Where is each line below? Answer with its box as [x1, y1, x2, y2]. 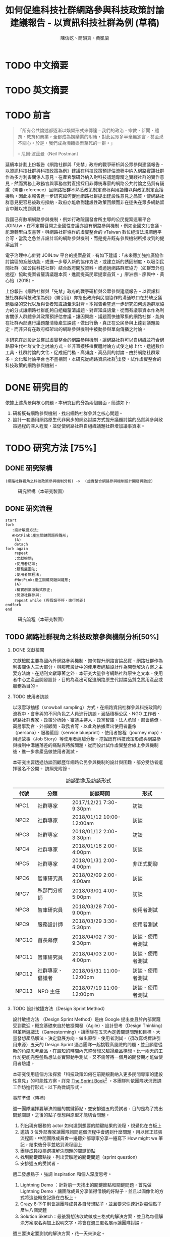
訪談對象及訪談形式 [65, 777, 111, 784]
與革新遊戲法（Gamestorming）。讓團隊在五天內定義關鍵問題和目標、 [12, 1029, 156, 1035]
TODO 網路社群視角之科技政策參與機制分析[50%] [5, 632, 159, 641]
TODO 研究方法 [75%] [5, 442, 97, 454]
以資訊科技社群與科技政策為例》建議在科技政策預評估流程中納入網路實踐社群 [5, 168, 164, 174]
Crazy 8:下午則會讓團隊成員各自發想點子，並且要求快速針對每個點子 [20, 1201, 162, 1207]
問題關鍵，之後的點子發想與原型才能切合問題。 [12, 1111, 110, 1118]
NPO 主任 [37, 988, 61, 995]
